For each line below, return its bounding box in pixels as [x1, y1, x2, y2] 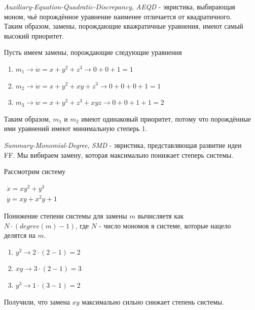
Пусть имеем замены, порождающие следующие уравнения [4, 47, 182, 57]
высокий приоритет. [4, 30, 64, 41]
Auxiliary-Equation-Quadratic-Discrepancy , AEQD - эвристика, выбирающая [4, 1, 235, 11]
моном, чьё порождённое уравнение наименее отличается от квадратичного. [4, 11, 232, 21]
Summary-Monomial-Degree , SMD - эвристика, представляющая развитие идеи [4, 139, 242, 150]
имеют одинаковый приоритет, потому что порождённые [81, 113, 251, 124]
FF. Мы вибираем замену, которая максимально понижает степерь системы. [4, 149, 233, 160]
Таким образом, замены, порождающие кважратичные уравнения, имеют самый [4, 21, 244, 31]
